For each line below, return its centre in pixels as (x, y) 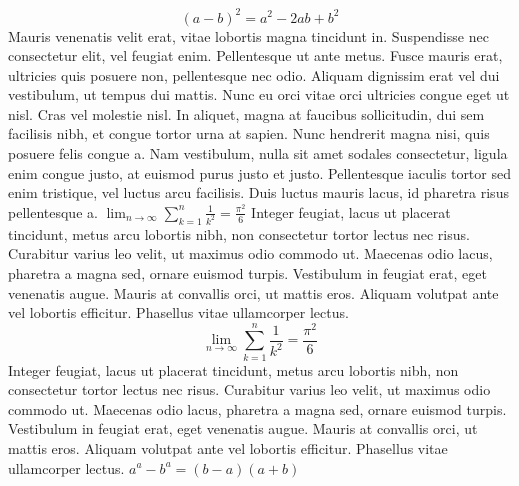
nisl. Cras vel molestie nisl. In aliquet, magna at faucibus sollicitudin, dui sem (246, 113)
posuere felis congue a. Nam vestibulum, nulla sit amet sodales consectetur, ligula (258, 153)
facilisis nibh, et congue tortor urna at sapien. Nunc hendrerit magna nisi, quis (249, 133)
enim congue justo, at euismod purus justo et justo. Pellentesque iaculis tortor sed (259, 172)
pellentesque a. (53, 211)
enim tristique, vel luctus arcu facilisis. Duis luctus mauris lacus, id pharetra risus (258, 192)
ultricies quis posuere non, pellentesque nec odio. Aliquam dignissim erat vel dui (254, 74)
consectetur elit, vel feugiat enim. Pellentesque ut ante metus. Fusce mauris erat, (255, 55)
